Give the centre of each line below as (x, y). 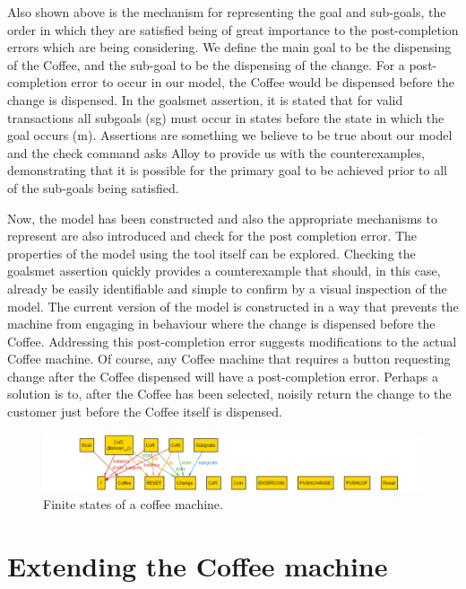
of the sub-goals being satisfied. (93, 187)
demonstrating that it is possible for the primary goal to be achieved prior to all (227, 170)
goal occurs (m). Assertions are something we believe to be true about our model (230, 135)
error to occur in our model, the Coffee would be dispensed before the (263, 82)
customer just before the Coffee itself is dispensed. (145, 412)
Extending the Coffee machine (198, 565)
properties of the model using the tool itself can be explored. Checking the (211, 253)
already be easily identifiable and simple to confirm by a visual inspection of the (227, 288)
